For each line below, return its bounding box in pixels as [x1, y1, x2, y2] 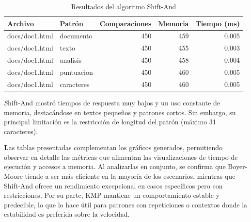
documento [60, 31, 93, 41]
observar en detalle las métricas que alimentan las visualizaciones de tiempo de [4, 152, 238, 162]
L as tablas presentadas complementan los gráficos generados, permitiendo [4, 142, 222, 153]
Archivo [7, 18, 34, 28]
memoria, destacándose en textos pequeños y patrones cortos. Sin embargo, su [4, 107, 236, 117]
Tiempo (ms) [195, 18, 240, 28]
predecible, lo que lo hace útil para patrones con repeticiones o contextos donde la [4, 199, 248, 209]
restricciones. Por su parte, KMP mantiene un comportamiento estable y [4, 190, 220, 200]
